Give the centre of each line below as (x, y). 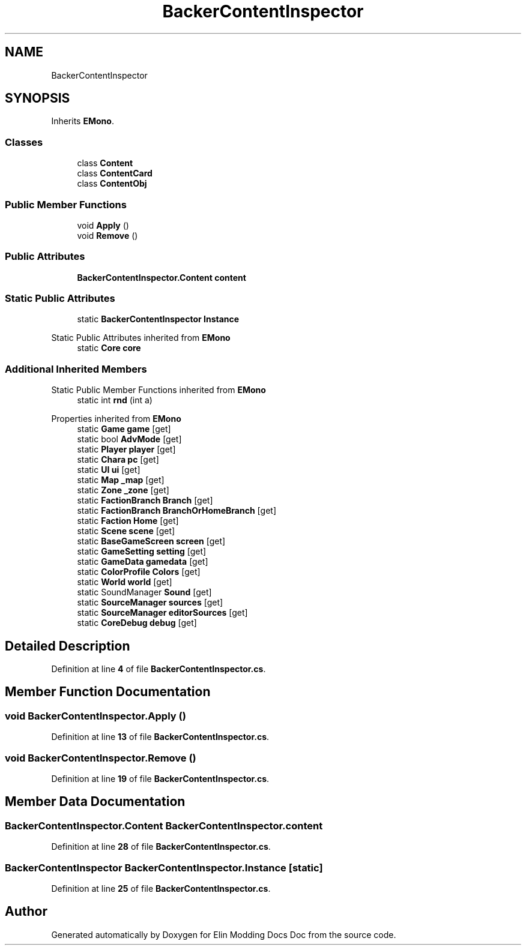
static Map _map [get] (121, 480)
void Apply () (103, 225)
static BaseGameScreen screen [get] (151, 541)
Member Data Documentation (95, 802)
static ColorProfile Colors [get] (139, 572)
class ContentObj (112, 184)
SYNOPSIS (38, 98)
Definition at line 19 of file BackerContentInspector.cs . (160, 779)
